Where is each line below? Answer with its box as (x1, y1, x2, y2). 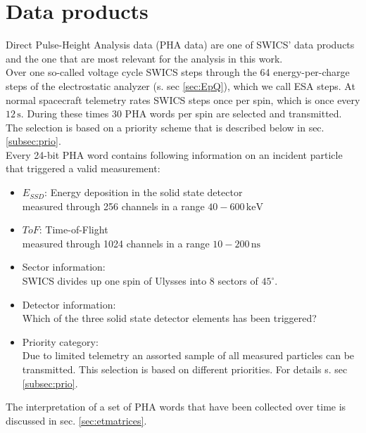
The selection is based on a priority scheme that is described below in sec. (6, 119, 324, 134)
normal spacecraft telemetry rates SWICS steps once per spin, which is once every (6, 92, 360, 107)
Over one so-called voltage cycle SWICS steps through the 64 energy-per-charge (6, 65, 350, 79)
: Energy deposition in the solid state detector (44, 185, 243, 200)
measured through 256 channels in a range (22, 198, 205, 213)
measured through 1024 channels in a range (22, 235, 210, 250)
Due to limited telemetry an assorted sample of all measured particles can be (22, 348, 355, 363)
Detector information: (22, 297, 116, 311)
